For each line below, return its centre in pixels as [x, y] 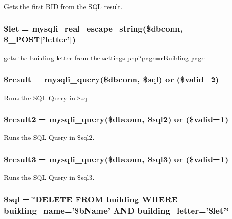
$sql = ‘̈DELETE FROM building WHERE [91, 199]
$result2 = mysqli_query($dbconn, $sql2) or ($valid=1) [116, 119]
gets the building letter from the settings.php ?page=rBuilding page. [105, 57]
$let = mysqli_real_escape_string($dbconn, [93, 28]
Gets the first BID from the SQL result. [63, 6]
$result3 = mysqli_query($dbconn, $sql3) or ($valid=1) [116, 159]
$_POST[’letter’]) [40, 39]
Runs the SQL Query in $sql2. [49, 137]
